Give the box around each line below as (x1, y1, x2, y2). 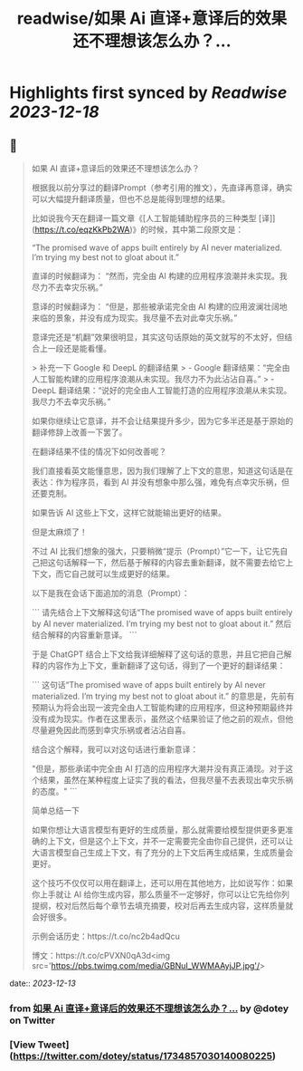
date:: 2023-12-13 (9, 978, 77, 989)
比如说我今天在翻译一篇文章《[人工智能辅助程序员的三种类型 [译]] (31, 213, 276, 223)
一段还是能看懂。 (47, 343, 111, 353)
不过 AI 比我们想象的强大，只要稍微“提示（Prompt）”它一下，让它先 (31, 545, 280, 556)
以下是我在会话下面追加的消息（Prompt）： (31, 588, 190, 598)
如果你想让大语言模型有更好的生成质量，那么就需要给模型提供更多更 (31, 825, 286, 835)
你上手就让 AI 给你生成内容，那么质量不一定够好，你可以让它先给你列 (31, 889, 290, 900)
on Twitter (9, 1014, 56, 1027)
